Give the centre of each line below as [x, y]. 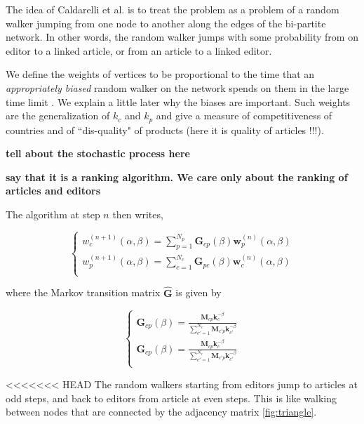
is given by [198, 292]
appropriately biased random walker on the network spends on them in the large [177, 87]
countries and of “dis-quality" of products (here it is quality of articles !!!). [165, 130]
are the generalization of [58, 115]
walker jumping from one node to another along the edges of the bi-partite [166, 23]
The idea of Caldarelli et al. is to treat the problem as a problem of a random [173, 9]
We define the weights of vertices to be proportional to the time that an [160, 74]
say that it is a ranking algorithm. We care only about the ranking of [177, 177]
